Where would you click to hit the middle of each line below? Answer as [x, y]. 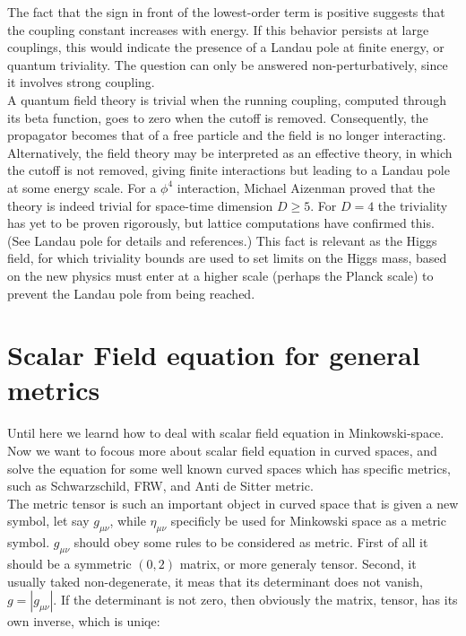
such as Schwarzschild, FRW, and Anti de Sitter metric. [160, 486]
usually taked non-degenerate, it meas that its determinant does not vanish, [216, 581]
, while [128, 521]
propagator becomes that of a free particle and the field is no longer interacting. [227, 135]
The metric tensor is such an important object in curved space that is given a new [233, 503]
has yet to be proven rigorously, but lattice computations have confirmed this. [221, 223]
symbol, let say [48, 521]
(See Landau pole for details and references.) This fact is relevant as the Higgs [222, 240]
